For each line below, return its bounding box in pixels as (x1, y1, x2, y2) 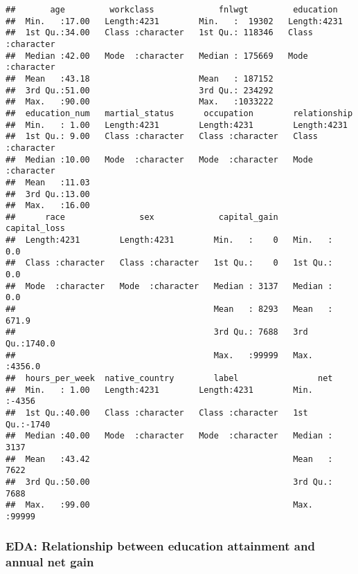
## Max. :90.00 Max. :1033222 (6, 97, 274, 107)
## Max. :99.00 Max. (6, 500, 313, 510)
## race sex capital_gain (6, 212, 278, 222)
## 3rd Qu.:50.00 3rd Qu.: (6, 476, 333, 487)
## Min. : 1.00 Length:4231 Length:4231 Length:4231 (6, 120, 348, 130)
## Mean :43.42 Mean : (6, 454, 333, 464)
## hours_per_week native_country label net (6, 373, 333, 383)
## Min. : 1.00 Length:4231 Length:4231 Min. (6, 385, 313, 395)
